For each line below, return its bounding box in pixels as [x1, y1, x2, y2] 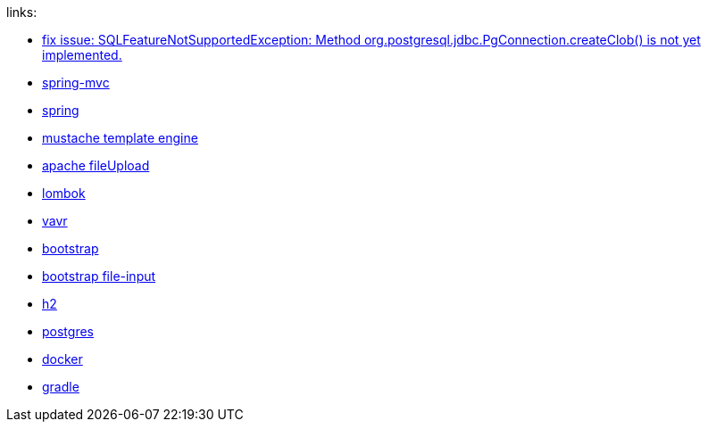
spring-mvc [42, 75, 110, 90]
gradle [42, 379, 79, 394]
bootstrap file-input [42, 268, 156, 284]
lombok [42, 186, 86, 201]
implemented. [42, 47, 122, 62]
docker [42, 351, 83, 367]
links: [6, 4, 37, 20]
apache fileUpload [42, 158, 150, 173]
